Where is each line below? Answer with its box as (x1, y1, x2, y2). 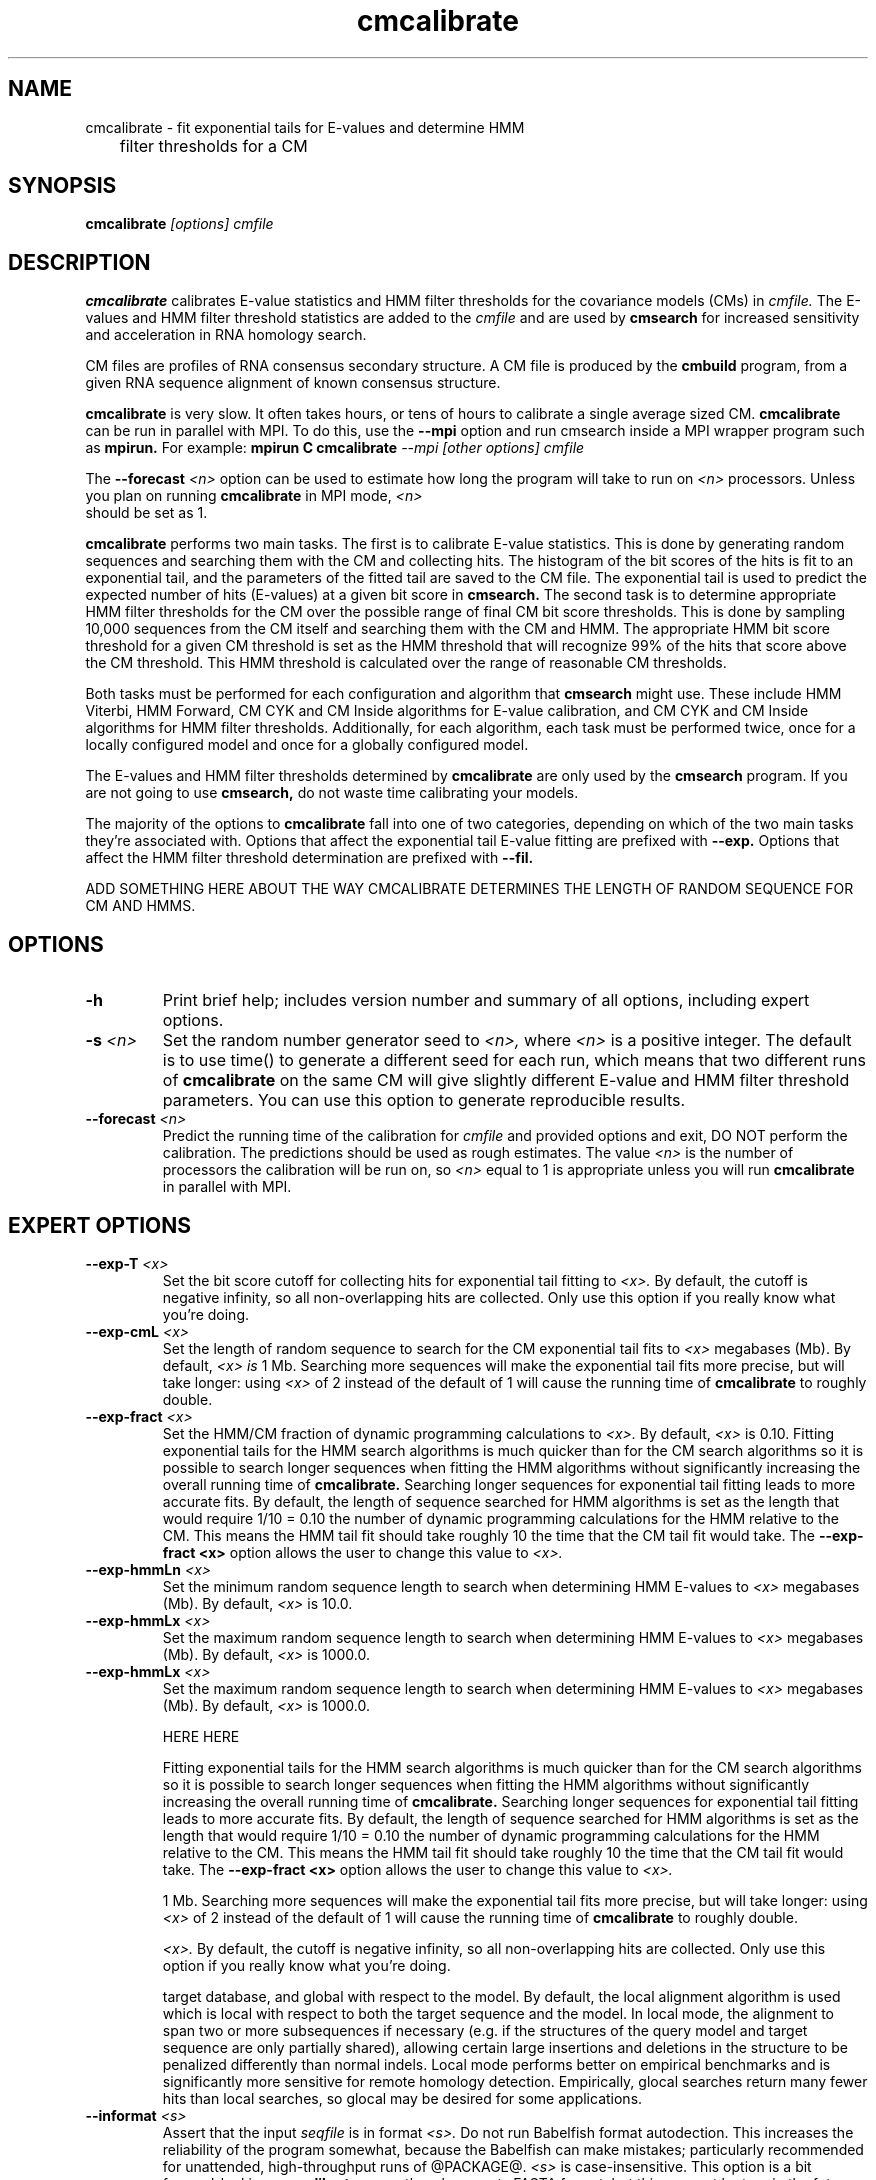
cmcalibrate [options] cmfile (85, 215, 274, 233)
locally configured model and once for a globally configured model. (85, 736, 529, 754)
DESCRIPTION (8, 249, 151, 275)
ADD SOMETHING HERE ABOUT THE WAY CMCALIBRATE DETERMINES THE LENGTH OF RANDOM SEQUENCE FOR (85, 880, 854, 898)
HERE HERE (162, 1727, 240, 1745)
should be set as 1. (85, 504, 208, 522)
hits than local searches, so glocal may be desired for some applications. (162, 2089, 643, 2107)
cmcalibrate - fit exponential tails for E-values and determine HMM (85, 118, 525, 136)
